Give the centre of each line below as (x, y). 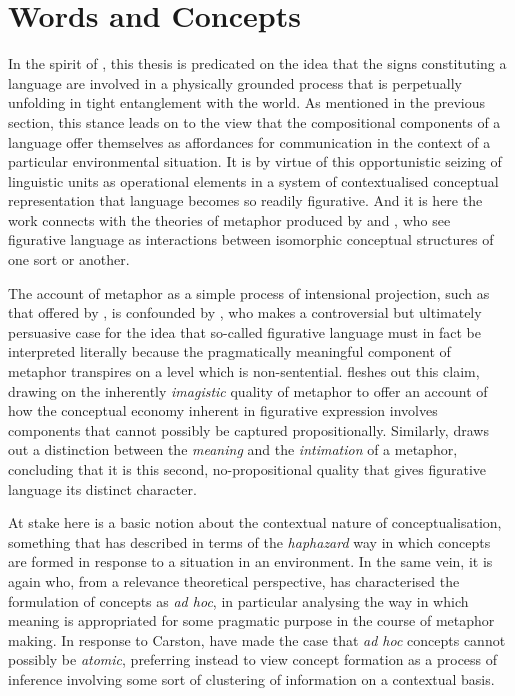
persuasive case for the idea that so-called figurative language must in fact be (244, 331)
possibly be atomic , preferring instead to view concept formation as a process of (253, 659)
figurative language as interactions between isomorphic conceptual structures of (251, 239)
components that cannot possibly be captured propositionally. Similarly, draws (248, 429)
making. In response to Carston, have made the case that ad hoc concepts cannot (257, 639)
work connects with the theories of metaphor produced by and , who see (229, 219)
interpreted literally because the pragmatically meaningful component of (229, 351)
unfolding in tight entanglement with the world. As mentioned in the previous (247, 102)
